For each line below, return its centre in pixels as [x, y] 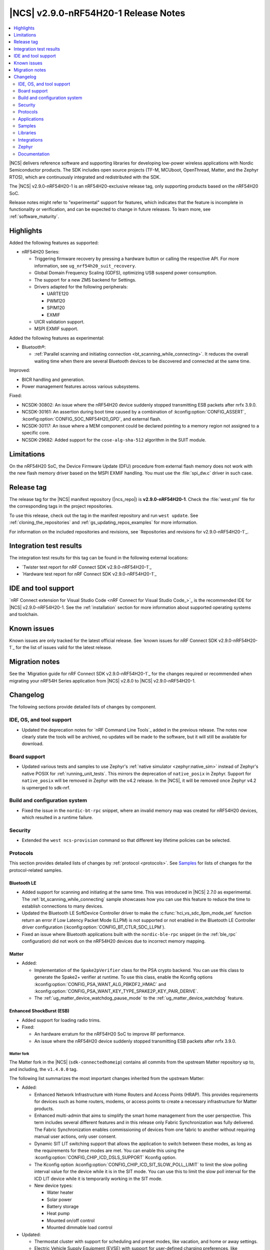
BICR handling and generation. [53, 379]
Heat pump [58, 1213]
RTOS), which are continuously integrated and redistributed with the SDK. [85, 177]
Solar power [59, 1199]
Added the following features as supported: [54, 242]
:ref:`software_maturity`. [34, 216]
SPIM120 [56, 308]
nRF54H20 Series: [41, 252]
